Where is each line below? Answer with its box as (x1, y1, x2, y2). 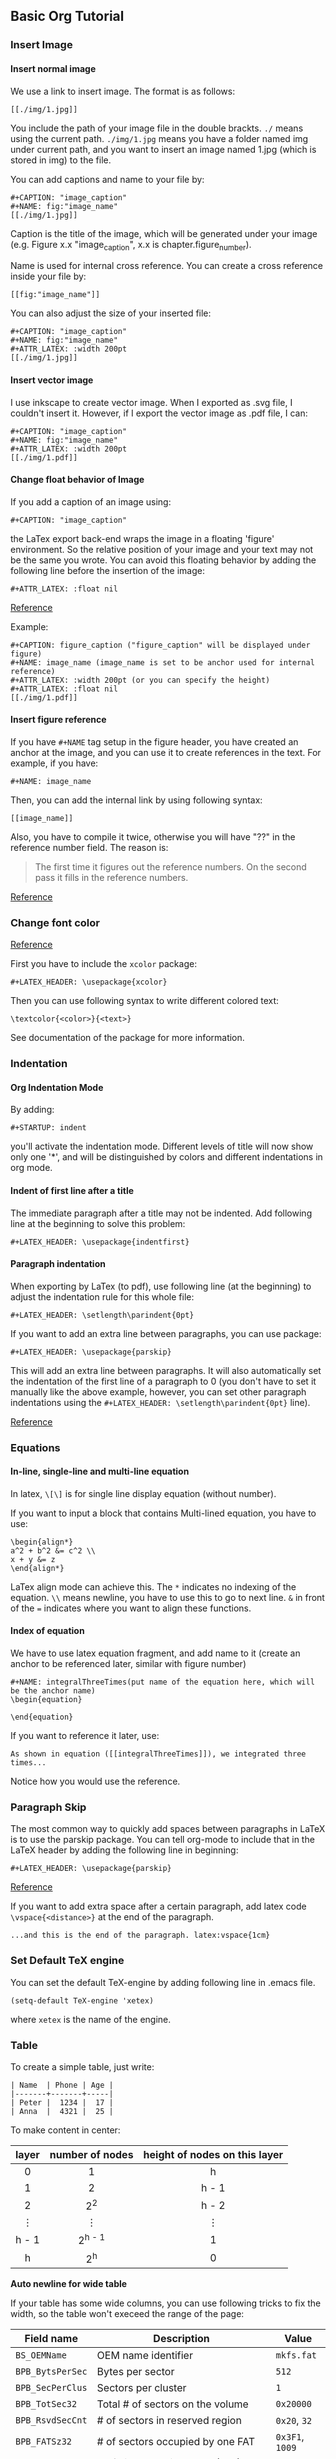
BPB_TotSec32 (15, 2398, 78, 2409)
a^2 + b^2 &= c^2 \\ (10, 1545, 97, 1556)
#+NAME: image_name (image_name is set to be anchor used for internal (10, 657, 315, 668)
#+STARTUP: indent (10, 1123, 87, 1133)
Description (153, 2331, 210, 2345)
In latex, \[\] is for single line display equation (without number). (10, 1487, 277, 1499)
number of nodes (49, 2147, 134, 2161)
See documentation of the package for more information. (10, 1032, 245, 1044)
